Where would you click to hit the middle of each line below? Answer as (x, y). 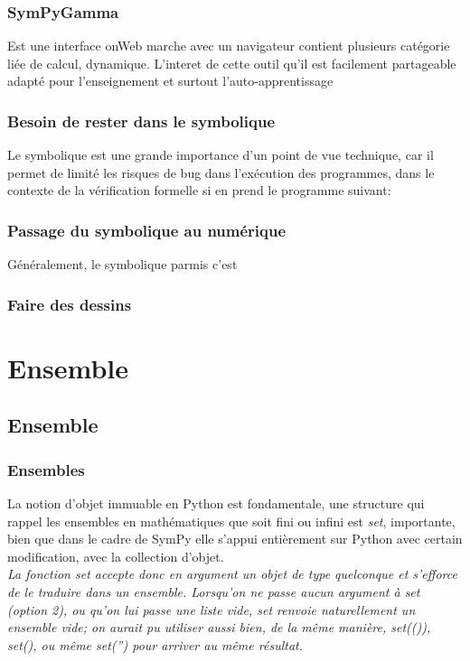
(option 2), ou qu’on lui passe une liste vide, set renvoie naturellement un (211, 609)
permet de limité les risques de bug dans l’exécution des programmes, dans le (221, 172)
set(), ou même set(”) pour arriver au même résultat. (155, 644)
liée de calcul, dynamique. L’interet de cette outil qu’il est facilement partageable (232, 63)
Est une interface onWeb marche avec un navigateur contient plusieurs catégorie (229, 46)
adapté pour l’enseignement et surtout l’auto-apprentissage (170, 81)
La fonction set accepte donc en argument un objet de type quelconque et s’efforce (232, 574)
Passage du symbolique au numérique (147, 230)
